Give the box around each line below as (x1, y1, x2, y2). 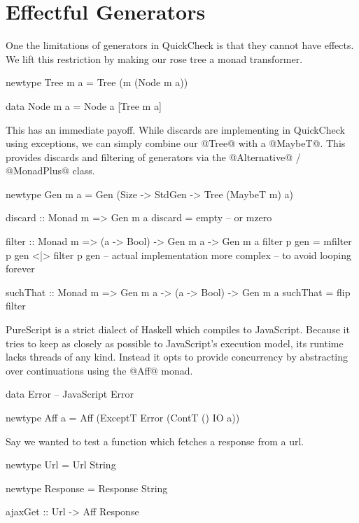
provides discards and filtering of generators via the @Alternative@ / (6, 149, 301, 164)
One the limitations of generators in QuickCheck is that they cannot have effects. (6, 38, 354, 53)
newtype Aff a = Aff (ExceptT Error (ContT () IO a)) (6, 410, 240, 424)
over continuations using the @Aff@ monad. (6, 363, 193, 377)
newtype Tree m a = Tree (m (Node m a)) (6, 75, 188, 90)
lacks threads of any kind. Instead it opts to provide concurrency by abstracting (6, 349, 349, 364)
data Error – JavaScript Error (6, 386, 134, 401)
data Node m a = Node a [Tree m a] (6, 98, 162, 113)
